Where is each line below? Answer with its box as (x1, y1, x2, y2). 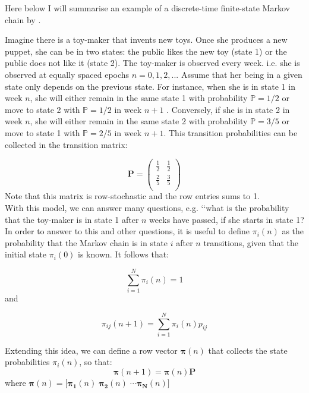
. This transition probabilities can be (163, 126, 298, 139)
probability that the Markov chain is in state (5, 236, 168, 249)
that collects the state (208, 344, 288, 356)
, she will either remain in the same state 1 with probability (30, 92, 248, 104)
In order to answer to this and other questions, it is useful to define (5, 225, 250, 237)
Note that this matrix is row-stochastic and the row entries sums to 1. (5, 190, 260, 202)
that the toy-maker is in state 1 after (5, 213, 139, 225)
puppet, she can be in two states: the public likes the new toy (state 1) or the (5, 45, 287, 57)
